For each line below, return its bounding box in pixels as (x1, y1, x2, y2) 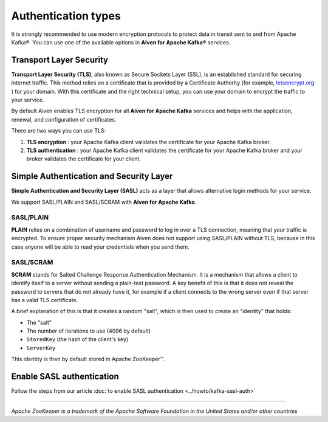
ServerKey (26, 344, 56, 351)
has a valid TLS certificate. (11, 296, 78, 303)
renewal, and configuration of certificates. (11, 116, 117, 123)
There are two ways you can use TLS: (11, 127, 106, 134)
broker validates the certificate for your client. (26, 155, 141, 162)
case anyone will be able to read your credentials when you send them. (11, 243, 190, 251)
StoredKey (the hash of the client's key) (26, 336, 129, 343)
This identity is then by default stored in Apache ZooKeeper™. (11, 356, 165, 363)
